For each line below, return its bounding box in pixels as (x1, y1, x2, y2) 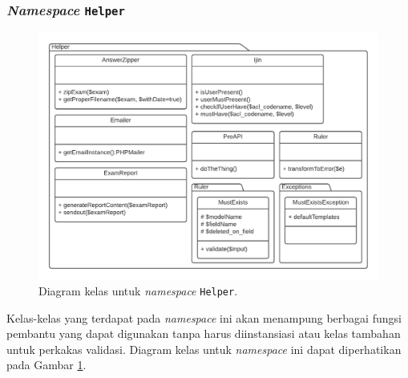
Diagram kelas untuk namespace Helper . (38, 282, 238, 299)
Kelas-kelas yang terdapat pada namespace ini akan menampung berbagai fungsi (6, 309, 402, 326)
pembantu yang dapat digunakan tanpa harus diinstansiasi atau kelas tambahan (6, 325, 401, 342)
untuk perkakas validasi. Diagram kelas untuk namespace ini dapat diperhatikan (6, 340, 402, 357)
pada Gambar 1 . (6, 356, 87, 373)
